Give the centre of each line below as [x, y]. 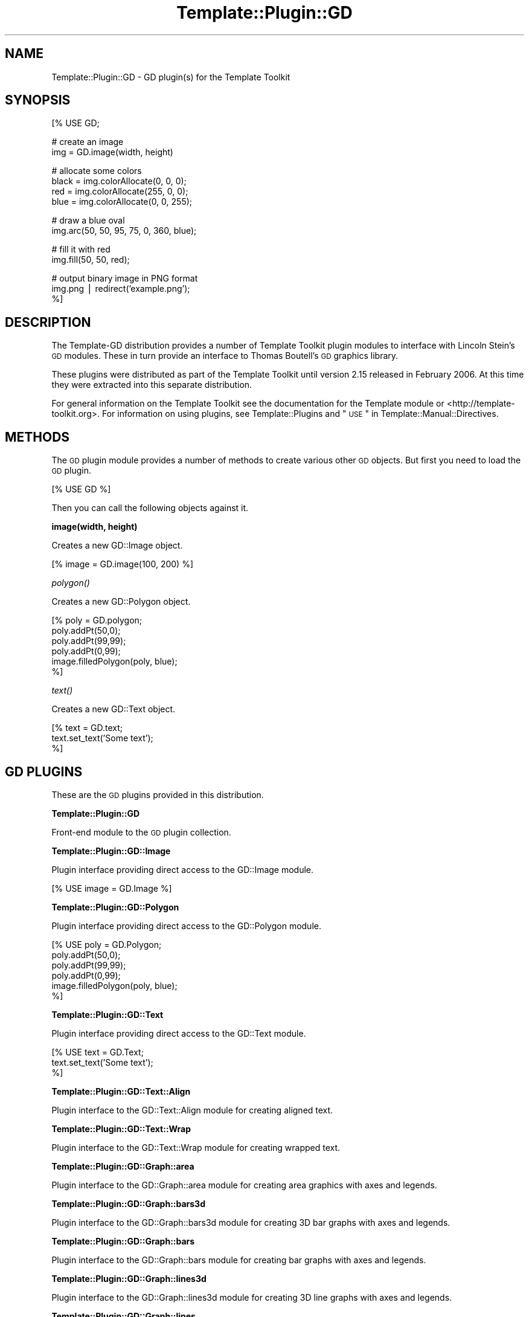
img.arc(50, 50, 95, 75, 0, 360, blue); [124, 231]
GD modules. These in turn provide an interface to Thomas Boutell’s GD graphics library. [225, 356]
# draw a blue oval [88, 221]
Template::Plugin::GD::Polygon [115, 907]
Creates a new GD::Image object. [117, 546]
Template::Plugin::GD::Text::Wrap [121, 1129]
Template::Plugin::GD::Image [111, 851]
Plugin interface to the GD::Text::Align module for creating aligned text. [192, 1110]
